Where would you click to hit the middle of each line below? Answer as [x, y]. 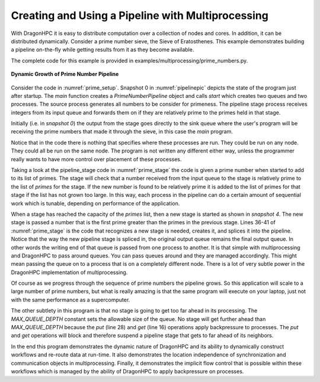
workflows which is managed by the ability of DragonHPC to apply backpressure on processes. [127, 371]
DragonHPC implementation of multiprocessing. [69, 272]
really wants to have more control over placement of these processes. [96, 159]
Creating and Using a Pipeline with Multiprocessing [140, 15]
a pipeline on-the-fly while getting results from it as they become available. [103, 50]
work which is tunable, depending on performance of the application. [95, 203]
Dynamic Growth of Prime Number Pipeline [65, 74]
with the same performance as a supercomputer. [71, 300]
